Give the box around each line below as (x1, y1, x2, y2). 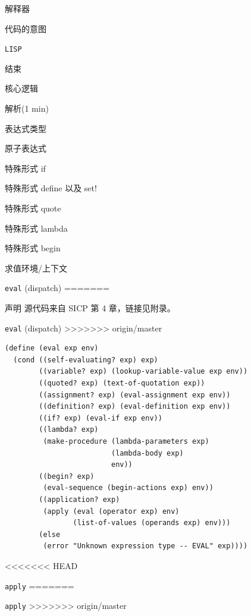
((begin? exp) (39, 472, 95, 481)
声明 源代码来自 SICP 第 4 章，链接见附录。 (5, 302, 175, 314)
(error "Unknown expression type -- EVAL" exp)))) (43, 542, 248, 551)
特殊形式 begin (5, 242, 61, 254)
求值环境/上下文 (5, 261, 67, 274)
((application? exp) (39, 495, 120, 504)
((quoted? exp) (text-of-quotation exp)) (39, 379, 205, 388)
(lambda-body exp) (111, 448, 184, 457)
